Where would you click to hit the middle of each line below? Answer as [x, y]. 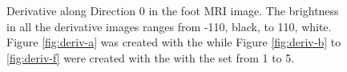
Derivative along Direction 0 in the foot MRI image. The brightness [173, 10]
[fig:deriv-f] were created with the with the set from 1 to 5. [151, 57]
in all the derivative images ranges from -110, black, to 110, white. [169, 26]
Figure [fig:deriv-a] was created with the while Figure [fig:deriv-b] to [174, 42]
